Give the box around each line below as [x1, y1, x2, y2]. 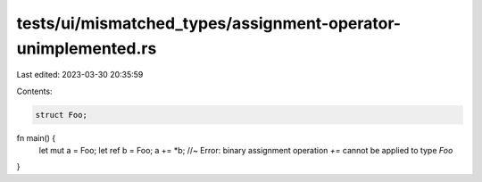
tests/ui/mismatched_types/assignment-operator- [16, 13, 402, 33]
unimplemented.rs [16, 38, 157, 58]
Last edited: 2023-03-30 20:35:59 [16, 70, 144, 80]
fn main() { [16, 132, 56, 143]
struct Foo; [35, 110, 88, 120]
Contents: [16, 86, 53, 96]
